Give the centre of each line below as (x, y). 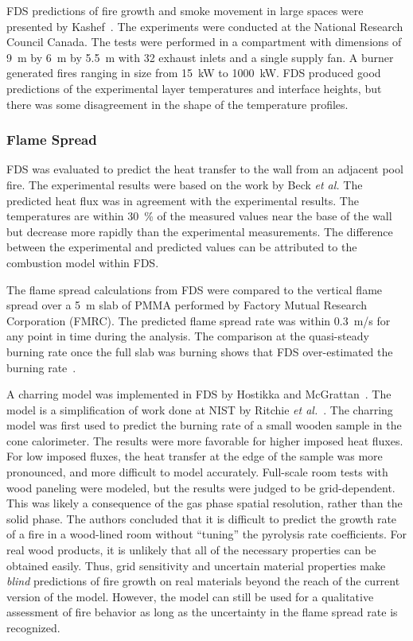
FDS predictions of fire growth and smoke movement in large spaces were (185, 10)
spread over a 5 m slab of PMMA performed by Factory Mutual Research (187, 305)
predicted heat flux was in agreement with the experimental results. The (183, 200)
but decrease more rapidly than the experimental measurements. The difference (200, 231)
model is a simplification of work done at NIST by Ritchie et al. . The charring (200, 409)
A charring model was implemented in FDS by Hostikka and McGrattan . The (199, 394)
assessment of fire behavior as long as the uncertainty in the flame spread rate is (202, 612)
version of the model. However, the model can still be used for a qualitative (190, 596)
